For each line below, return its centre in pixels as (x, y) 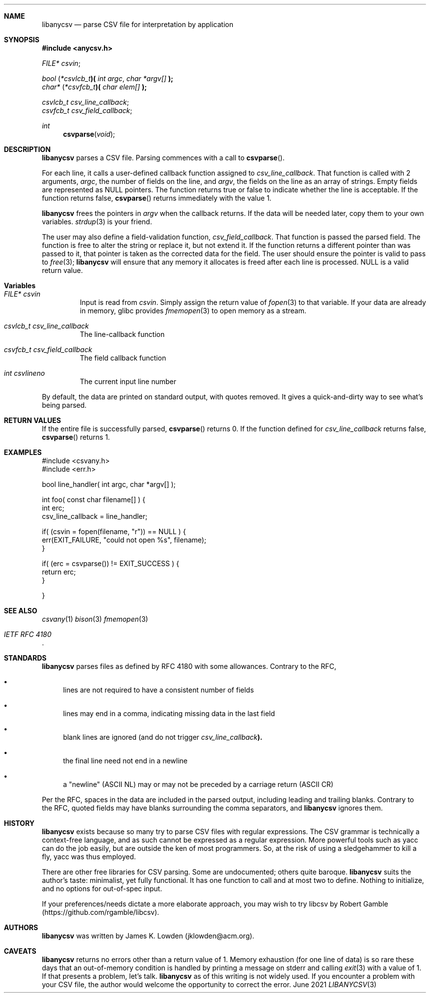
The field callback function (123, 358)
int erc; (53, 508)
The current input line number (128, 381)
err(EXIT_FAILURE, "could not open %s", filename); (124, 540)
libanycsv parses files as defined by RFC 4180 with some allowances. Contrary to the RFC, (189, 666)
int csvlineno (25, 373)
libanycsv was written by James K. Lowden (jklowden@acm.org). (148, 936)
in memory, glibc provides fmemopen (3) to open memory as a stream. (193, 311)
